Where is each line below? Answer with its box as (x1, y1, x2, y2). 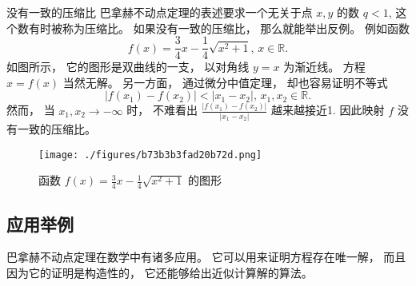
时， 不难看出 (126, 101, 198, 118)
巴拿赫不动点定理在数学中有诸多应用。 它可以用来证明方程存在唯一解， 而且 (6, 248, 406, 265)
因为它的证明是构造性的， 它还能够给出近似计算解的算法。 (6, 264, 313, 280)
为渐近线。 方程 (283, 58, 366, 75)
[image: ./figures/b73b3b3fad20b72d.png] (38, 149, 262, 161)
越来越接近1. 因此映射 (270, 101, 385, 118)
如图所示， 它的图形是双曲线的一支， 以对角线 (6, 58, 250, 75)
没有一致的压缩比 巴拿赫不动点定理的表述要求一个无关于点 (6, 4, 313, 20)
